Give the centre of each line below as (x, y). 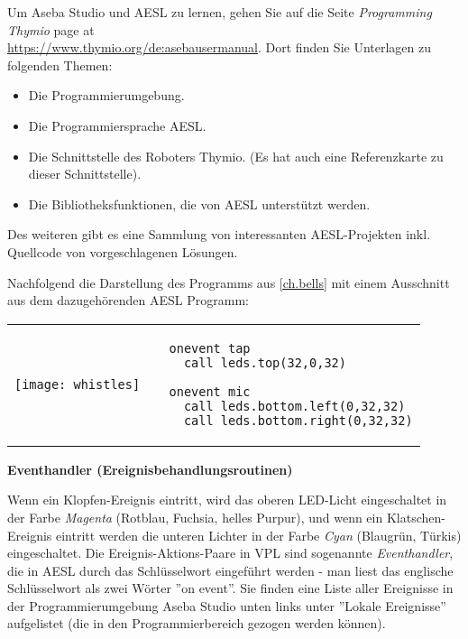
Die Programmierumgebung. (106, 95)
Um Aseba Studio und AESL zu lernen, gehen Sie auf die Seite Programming (220, 12)
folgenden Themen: (60, 65)
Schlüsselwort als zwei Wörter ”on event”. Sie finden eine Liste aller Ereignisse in (230, 588)
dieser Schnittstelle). (85, 174)
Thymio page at (51, 29)
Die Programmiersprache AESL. (117, 125)
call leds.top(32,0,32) (265, 362)
